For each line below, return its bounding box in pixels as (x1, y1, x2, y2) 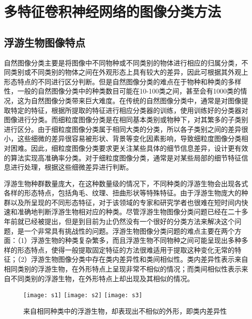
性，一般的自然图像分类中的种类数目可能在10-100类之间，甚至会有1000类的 (4, 86, 240, 96)
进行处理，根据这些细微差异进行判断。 (10, 162, 133, 172)
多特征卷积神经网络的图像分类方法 (4, 1, 221, 21)
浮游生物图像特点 (4, 34, 85, 49)
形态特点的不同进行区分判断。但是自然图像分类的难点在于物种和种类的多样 (4, 76, 241, 86)
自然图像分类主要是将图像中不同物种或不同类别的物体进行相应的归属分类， (4, 57, 241, 67)
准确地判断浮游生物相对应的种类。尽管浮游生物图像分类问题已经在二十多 (17, 207, 248, 217)
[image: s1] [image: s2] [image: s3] (23, 292, 142, 299)
